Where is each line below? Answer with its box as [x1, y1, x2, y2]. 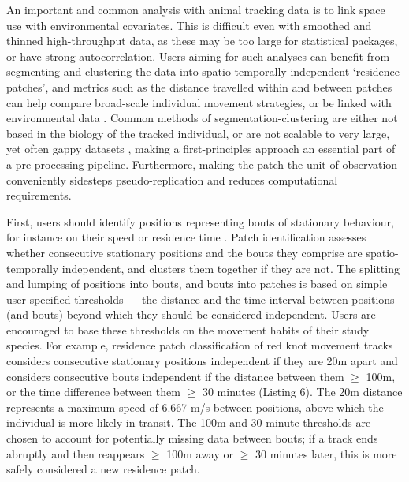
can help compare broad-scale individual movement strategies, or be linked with [6, 94, 392, 110]
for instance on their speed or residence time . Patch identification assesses [6, 229, 366, 245]
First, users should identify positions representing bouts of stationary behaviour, [6, 213, 394, 230]
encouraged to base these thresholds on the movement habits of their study [6, 321, 370, 338]
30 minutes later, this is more [255, 445, 397, 461]
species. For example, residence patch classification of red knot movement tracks [6, 337, 393, 353]
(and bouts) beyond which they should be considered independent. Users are [6, 306, 376, 323]
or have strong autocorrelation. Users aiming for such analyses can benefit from [6, 47, 390, 64]
